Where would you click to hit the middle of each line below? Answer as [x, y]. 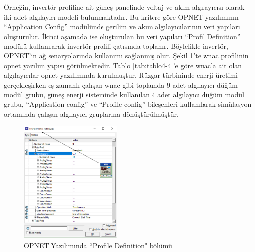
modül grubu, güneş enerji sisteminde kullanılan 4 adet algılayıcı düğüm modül [124, 94]
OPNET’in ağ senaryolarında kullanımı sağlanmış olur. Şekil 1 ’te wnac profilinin [126, 55]
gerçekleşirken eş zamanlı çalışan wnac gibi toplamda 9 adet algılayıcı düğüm [121, 84]
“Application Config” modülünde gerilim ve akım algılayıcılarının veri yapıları [122, 26]
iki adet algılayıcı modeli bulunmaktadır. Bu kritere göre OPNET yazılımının [121, 17]
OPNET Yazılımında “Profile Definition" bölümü [98, 245]
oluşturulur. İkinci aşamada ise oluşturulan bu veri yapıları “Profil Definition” [122, 36]
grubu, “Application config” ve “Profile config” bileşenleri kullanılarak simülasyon [128, 104]
